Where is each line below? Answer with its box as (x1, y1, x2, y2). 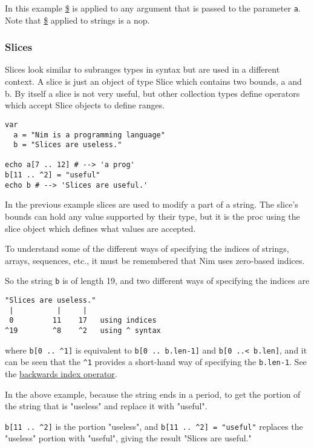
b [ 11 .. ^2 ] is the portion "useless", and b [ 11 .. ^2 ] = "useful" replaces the (5, 420, 303, 432)
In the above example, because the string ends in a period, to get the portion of (5, 387, 301, 400)
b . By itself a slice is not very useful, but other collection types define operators (5, 87, 300, 99)
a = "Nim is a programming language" (13, 130, 165, 139)
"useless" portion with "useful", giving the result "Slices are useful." (5, 432, 252, 444)
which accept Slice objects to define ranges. (5, 99, 165, 111)
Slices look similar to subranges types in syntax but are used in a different (5, 63, 280, 76)
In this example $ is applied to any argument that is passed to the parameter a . (5, 2, 301, 14)
